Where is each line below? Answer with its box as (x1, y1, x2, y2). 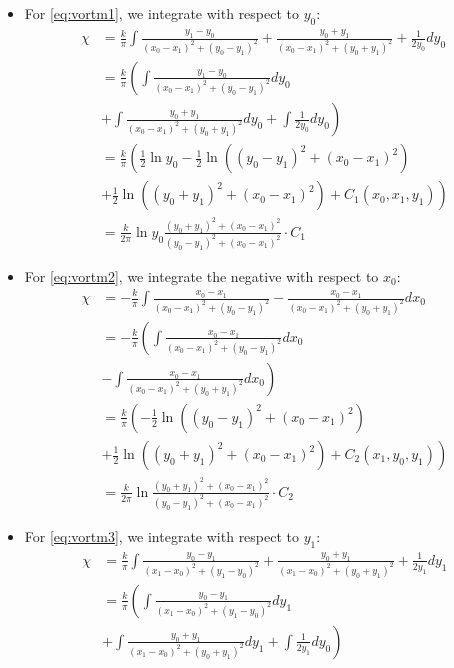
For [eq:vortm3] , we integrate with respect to (24, 525, 300, 546)
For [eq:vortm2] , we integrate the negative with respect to (24, 265, 379, 286)
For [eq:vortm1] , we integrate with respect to (24, 3, 300, 23)
